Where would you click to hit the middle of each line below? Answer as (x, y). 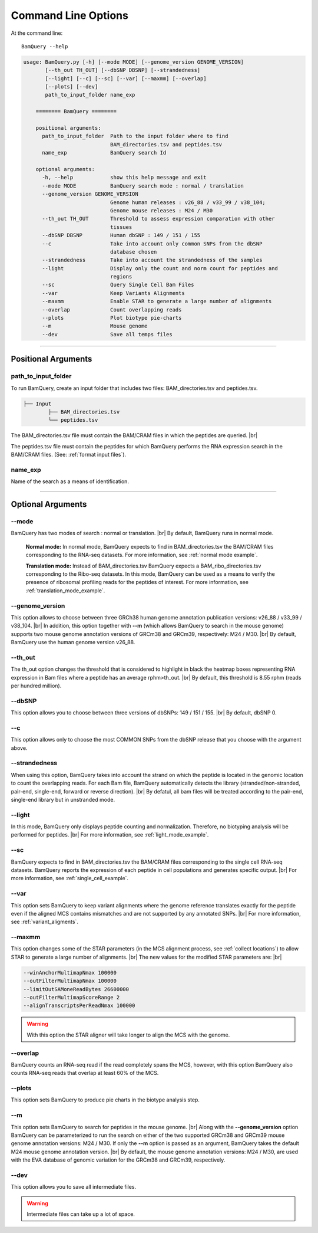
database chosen (133, 252)
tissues (121, 227)
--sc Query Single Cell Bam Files (118, 285)
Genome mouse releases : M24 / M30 (161, 210)
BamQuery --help (45, 46)
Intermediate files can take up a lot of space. (81, 1214)
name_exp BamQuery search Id (104, 153)
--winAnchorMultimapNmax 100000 (70, 973)
